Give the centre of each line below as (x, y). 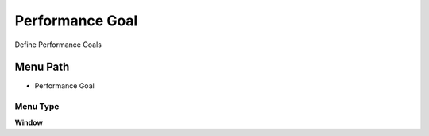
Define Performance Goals (58, 45)
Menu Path (42, 67)
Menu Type (37, 107)
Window (29, 122)
